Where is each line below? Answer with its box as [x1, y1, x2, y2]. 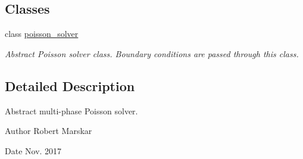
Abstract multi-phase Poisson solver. [5, 104, 138, 117]
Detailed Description [5, 76, 135, 95]
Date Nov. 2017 [5, 144, 62, 157]
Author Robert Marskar [5, 124, 92, 137]
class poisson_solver [5, 27, 79, 40]
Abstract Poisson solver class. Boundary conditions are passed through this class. [5, 47, 299, 60]
